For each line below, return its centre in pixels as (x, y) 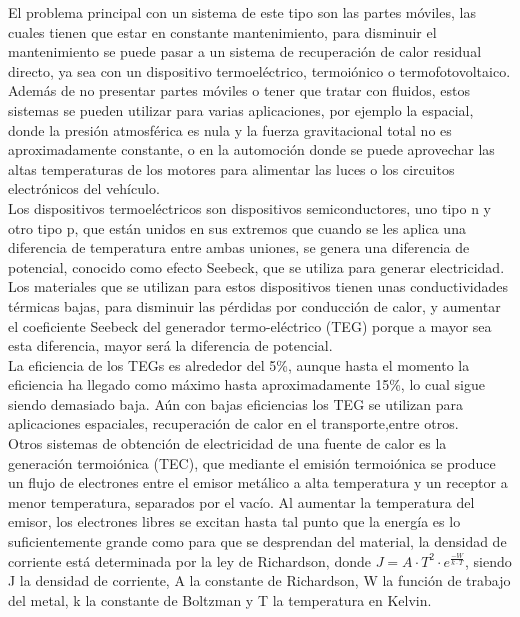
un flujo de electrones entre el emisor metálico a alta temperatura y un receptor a (258, 482)
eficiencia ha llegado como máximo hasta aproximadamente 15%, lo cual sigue (246, 384)
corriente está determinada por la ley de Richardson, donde (189, 560)
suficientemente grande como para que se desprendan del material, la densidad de (257, 541)
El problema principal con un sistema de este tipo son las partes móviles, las (242, 12)
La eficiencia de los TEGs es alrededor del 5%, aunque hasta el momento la (239, 364)
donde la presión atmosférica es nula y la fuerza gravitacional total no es (230, 129)
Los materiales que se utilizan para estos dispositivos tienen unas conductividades (258, 286)
